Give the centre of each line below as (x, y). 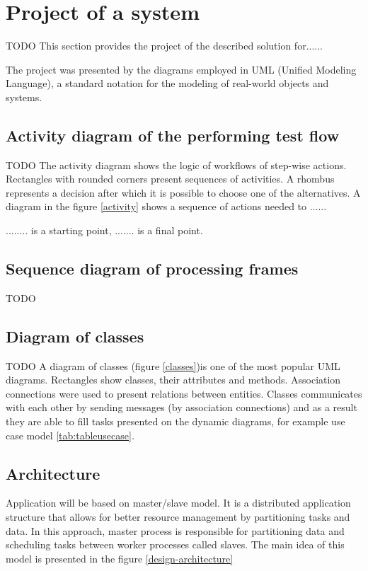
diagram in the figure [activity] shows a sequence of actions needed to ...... (166, 206)
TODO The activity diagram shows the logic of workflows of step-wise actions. (176, 165)
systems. (24, 97)
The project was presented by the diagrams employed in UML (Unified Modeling (181, 69)
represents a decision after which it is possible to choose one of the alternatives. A (183, 192)
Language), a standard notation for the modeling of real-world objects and (167, 83)
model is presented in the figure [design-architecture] (120, 558)
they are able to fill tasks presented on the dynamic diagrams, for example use (176, 421)
